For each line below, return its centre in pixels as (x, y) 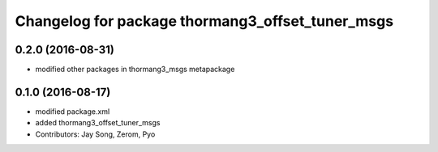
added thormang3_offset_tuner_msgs (98, 123)
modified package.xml (73, 111)
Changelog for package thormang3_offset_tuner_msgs (204, 21)
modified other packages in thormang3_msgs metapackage (135, 70)
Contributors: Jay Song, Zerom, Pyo (95, 134)
